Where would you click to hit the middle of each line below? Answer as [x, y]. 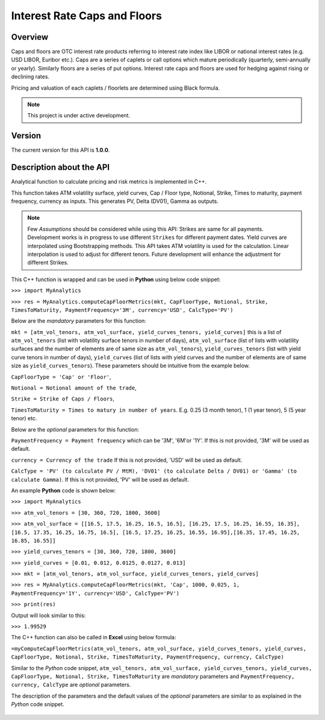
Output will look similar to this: [48, 615]
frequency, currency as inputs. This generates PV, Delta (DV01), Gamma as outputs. [115, 201]
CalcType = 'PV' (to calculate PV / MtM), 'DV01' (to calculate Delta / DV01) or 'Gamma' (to [154, 471]
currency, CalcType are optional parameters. [71, 685]
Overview [30, 37]
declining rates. [30, 77]
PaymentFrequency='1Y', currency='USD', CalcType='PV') [95, 593]
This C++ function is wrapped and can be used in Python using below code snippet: [116, 279]
